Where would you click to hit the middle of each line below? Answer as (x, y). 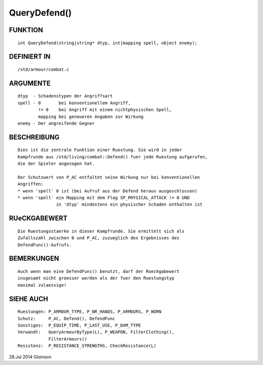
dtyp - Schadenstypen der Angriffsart (65, 96)
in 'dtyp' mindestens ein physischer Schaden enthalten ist (129, 204)
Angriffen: (31, 184)
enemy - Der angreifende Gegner (56, 123)
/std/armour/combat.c (43, 69)
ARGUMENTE (30, 83)
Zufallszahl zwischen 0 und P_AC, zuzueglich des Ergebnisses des (99, 238)
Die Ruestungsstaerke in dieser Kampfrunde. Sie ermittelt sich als (101, 231)
